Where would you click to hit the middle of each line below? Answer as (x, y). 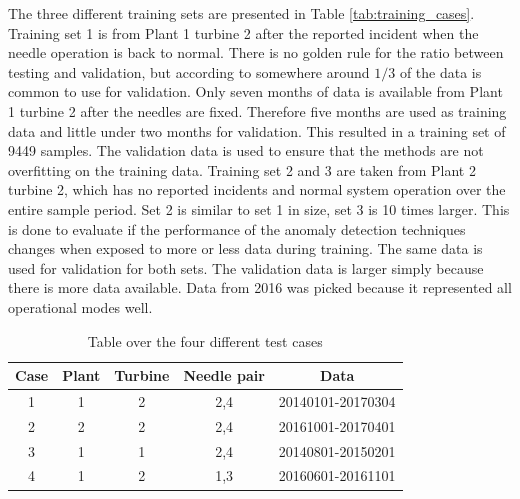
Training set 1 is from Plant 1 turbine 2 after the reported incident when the (243, 32)
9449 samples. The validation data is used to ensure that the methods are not (246, 150)
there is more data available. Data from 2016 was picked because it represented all (260, 287)
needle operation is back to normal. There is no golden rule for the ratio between (256, 52)
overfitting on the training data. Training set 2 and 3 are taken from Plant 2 (242, 169)
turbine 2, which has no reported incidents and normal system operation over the (257, 189)
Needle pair (224, 375)
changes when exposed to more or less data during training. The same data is (245, 248)
